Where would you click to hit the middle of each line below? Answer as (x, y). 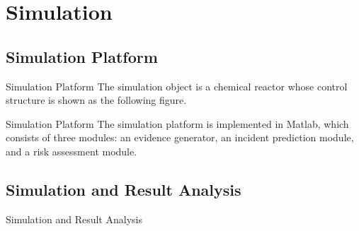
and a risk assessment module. (72, 151)
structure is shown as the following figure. (96, 100)
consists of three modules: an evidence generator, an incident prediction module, (180, 137)
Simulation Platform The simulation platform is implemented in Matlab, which (177, 123)
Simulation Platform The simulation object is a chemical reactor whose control (177, 86)
